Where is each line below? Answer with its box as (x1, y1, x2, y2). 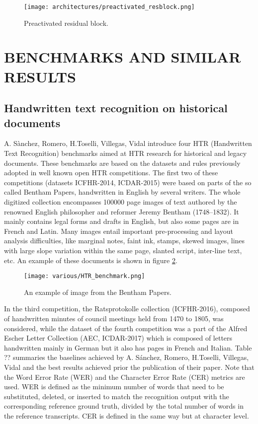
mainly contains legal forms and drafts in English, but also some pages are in (4, 216, 239, 226)
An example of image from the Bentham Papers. (24, 286, 172, 297)
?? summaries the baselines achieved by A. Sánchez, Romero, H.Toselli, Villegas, (4, 352, 249, 362)
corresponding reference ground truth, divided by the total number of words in (4, 401, 244, 411)
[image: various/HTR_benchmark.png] (24, 273, 145, 280)
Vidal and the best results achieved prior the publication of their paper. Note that (4, 361, 255, 372)
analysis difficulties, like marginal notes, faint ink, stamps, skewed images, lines (4, 235, 245, 246)
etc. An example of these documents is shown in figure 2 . (4, 255, 177, 265)
